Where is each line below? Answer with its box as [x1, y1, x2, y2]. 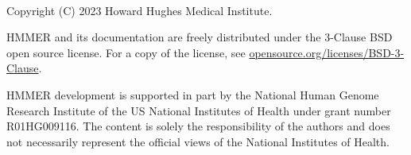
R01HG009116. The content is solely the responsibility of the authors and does [6, 118, 390, 134]
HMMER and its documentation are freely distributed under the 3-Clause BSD [6, 29, 393, 45]
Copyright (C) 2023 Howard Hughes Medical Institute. [6, 2, 273, 18]
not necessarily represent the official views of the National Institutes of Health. [6, 133, 390, 149]
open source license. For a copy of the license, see [6, 44, 246, 60]
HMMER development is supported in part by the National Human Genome [6, 86, 379, 103]
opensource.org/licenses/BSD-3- [249, 44, 405, 60]
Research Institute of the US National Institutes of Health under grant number [6, 102, 391, 118]
